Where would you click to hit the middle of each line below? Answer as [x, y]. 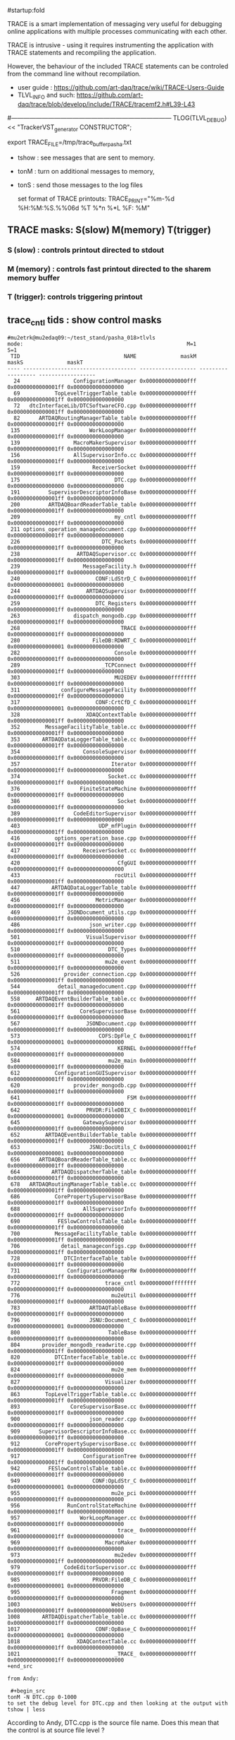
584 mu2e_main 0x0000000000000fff [103, 1061]
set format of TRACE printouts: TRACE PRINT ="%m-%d [96, 199]
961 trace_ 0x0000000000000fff [103, 1531]
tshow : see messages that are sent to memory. [86, 157]
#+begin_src [28, 1691]
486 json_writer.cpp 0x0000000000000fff [103, 925]
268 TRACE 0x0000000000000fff [103, 628]
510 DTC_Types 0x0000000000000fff [103, 950]
